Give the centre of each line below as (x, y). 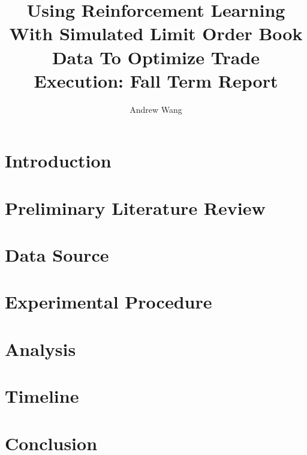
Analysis (40, 348)
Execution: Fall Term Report (156, 80)
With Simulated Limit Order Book (156, 33)
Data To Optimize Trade (156, 57)
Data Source (57, 255)
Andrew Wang (156, 109)
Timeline (42, 396)
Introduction (58, 161)
